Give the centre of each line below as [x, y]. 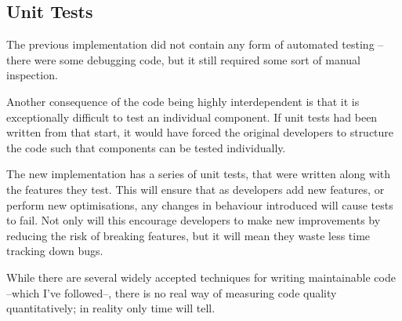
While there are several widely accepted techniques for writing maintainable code [201, 277]
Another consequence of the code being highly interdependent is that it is [183, 101]
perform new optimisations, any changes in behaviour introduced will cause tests [200, 204]
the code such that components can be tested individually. [146, 147]
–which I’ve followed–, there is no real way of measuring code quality [172, 292]
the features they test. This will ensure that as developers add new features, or [196, 189]
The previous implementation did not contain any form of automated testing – [195, 44]
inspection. [32, 75]
